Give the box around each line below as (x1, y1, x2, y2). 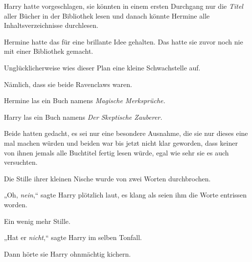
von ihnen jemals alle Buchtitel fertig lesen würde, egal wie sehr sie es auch (4, 147, 229, 157)
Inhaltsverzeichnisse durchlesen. (4, 20, 98, 30)
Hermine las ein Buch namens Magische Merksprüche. (4, 95, 165, 106)
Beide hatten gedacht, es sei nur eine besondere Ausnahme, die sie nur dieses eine (4, 128, 248, 138)
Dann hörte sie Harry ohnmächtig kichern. (4, 248, 131, 259)
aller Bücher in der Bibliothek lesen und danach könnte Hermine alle (4, 10, 210, 21)
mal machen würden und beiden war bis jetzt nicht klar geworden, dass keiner (4, 137, 238, 148)
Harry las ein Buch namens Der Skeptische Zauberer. (4, 111, 162, 122)
